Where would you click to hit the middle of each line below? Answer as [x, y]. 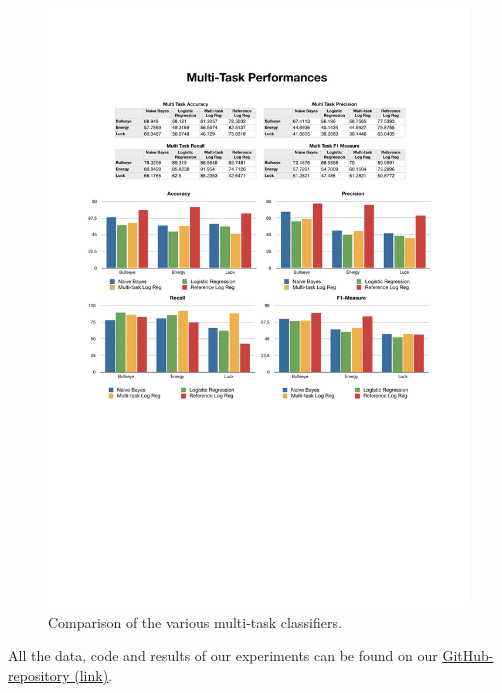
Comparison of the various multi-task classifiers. [195, 621]
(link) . [93, 674]
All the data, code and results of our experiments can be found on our [223, 655]
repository [39, 674]
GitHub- [468, 655]
